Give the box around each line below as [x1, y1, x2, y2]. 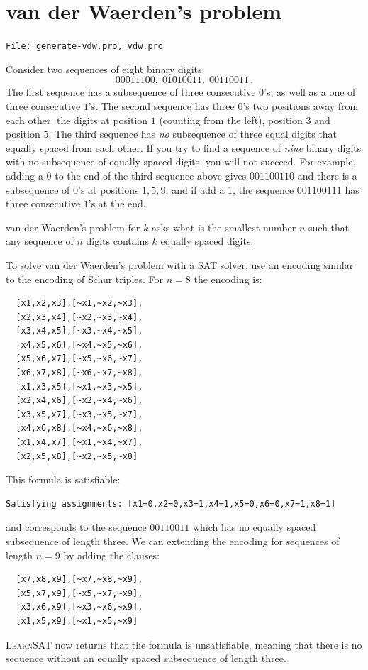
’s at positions [78, 182, 139, 197]
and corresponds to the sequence [6, 520, 147, 534]
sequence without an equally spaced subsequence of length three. [6, 651, 286, 666]
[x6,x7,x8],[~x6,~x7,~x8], [16, 368, 143, 378]
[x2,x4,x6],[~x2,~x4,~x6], [16, 395, 143, 406]
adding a [6, 167, 43, 182]
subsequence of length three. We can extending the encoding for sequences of [6, 534, 340, 548]
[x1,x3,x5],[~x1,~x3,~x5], [16, 381, 143, 392]
